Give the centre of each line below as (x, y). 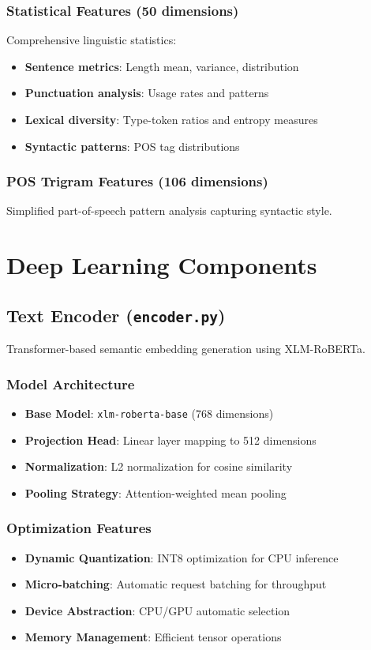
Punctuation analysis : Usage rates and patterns (147, 93)
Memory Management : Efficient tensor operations (153, 637)
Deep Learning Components (162, 265)
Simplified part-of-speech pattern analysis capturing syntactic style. (169, 210)
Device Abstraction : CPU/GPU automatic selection (157, 610)
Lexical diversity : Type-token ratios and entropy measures (171, 119)
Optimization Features (79, 528)
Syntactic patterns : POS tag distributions (132, 146)
